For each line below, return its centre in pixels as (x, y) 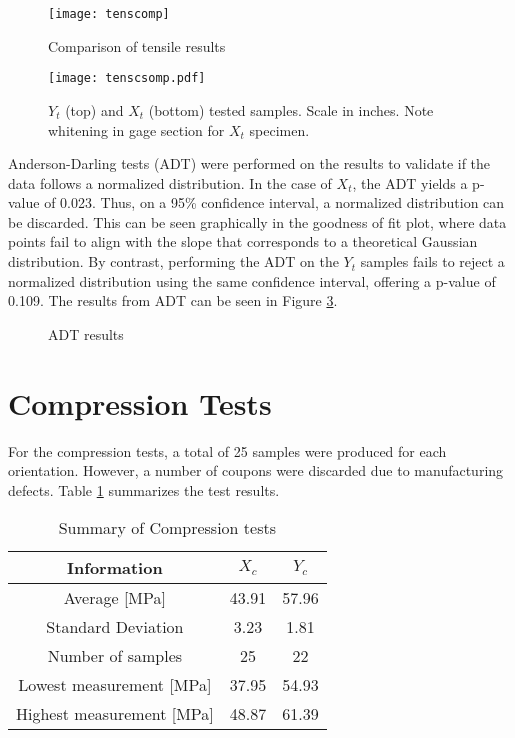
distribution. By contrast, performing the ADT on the (173, 261)
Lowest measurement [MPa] (115, 685)
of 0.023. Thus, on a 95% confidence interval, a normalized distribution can (274, 202)
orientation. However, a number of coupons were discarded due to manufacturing (256, 470)
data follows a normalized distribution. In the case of (170, 182)
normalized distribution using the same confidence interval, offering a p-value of (252, 280)
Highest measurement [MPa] (115, 714)
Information (115, 568)
